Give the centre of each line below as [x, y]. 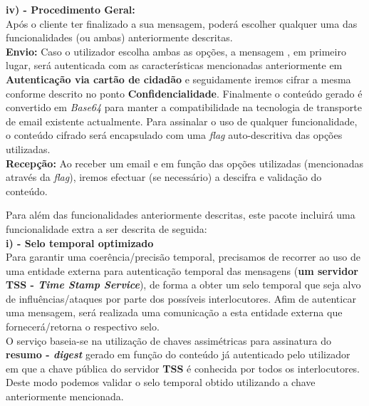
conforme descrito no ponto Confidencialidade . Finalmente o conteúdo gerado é [184, 93]
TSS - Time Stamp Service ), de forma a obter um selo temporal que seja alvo [183, 285]
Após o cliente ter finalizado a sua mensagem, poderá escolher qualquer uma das [182, 23]
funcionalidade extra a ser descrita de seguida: [106, 228]
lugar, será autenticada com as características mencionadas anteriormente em [174, 65]
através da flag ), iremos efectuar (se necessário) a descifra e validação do [164, 177]
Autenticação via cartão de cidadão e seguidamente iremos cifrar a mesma [178, 79]
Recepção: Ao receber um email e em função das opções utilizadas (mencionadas [185, 163]
